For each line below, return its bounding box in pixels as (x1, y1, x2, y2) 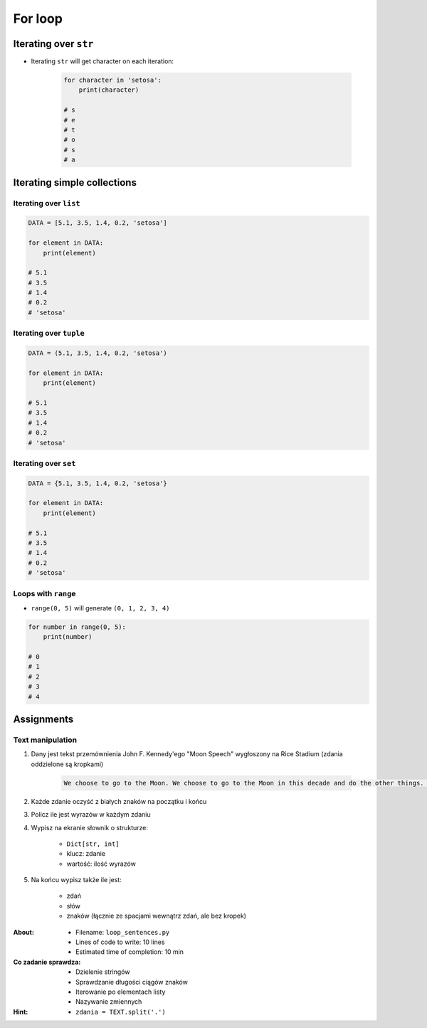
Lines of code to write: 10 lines (75, 938, 165, 946)
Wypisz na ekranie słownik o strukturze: (31, 823, 149, 832)
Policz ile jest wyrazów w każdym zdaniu (31, 810, 151, 819)
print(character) (78, 86, 139, 94)
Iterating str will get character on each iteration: (31, 57, 174, 65)
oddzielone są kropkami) (31, 760, 104, 768)
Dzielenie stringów (75, 968, 130, 976)
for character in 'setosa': (63, 76, 162, 85)
